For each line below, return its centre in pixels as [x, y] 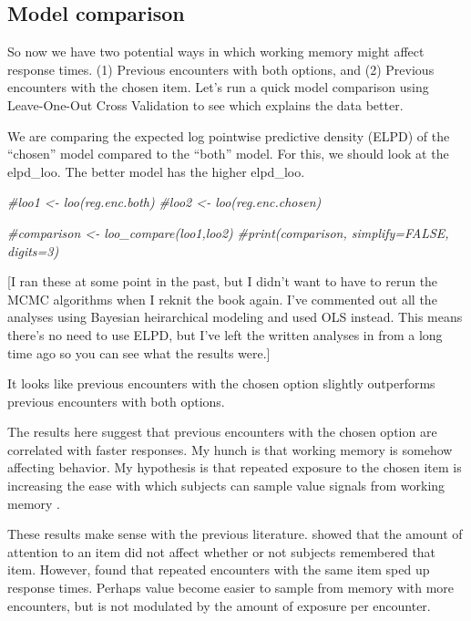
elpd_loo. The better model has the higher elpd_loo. [156, 171]
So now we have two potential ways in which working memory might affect [216, 52]
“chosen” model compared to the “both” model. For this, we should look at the [228, 154]
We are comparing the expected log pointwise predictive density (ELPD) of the [229, 135]
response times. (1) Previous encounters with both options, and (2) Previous [221, 69]
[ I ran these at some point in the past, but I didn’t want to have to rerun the [223, 281]
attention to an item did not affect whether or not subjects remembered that [222, 551]
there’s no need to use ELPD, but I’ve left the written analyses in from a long [225, 334]
